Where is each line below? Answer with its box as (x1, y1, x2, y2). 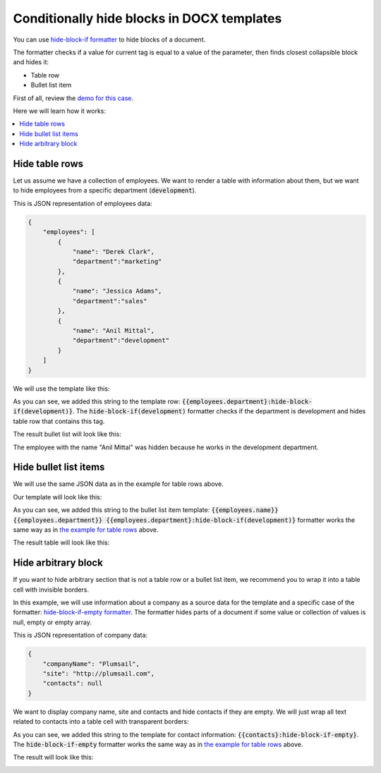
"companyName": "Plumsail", (42, 659, 140, 668)
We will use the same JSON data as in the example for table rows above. (13, 480, 224, 488)
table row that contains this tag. (13, 417, 105, 425)
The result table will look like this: (13, 538, 110, 547)
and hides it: (13, 58, 49, 66)
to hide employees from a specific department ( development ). (13, 186, 197, 195)
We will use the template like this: (13, 384, 110, 393)
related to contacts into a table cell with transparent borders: (13, 717, 189, 726)
